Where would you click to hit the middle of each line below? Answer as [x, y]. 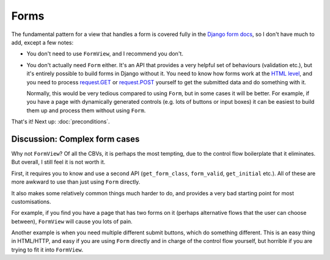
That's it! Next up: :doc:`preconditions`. [61, 121]
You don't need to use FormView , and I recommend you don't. [105, 54]
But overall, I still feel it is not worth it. [58, 162]
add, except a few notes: [42, 42]
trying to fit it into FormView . [47, 250]
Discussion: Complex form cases [75, 139]
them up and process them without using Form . [86, 110]
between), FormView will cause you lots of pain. [72, 221]
